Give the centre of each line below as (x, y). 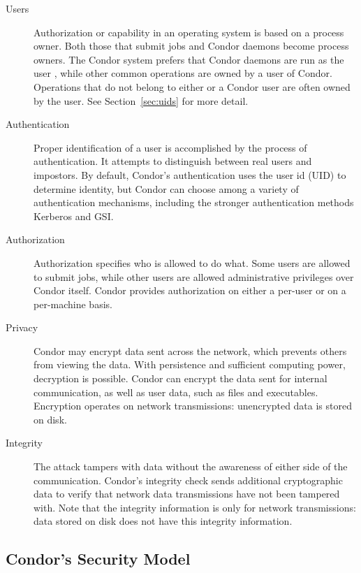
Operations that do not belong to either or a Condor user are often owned (192, 86)
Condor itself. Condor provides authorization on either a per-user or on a (190, 290)
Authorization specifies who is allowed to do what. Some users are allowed (192, 262)
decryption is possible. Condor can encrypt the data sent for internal (180, 378)
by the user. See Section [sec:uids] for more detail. (141, 100)
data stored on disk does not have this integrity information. (163, 521)
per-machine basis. (73, 304)
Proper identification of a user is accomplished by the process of (170, 147)
